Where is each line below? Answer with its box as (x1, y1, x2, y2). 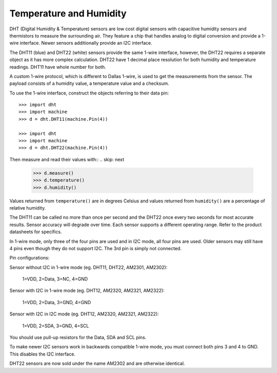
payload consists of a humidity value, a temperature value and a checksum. (9, 80, 169, 87)
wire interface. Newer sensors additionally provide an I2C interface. (9, 40, 152, 46)
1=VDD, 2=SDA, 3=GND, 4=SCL (22, 323, 89, 329)
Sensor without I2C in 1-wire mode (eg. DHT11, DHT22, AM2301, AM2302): (9, 264, 168, 270)
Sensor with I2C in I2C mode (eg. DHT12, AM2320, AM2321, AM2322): (9, 311, 159, 317)
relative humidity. (9, 204, 46, 211)
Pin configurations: (9, 255, 50, 261)
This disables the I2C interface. (9, 351, 75, 357)
